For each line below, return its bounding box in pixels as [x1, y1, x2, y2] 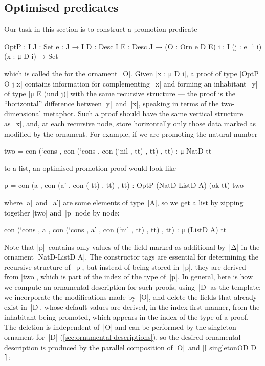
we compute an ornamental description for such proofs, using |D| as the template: [4, 282, 261, 292]
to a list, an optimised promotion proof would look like [4, 162, 176, 173]
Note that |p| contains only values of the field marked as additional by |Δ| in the [4, 241, 260, 252]
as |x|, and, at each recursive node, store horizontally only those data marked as [4, 118, 256, 128]
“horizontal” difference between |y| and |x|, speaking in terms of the [4, 98, 219, 109]
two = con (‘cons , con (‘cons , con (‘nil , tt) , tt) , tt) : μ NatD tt [4, 145, 212, 156]
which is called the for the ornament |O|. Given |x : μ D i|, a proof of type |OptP [4, 68, 259, 78]
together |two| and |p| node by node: [4, 207, 120, 218]
